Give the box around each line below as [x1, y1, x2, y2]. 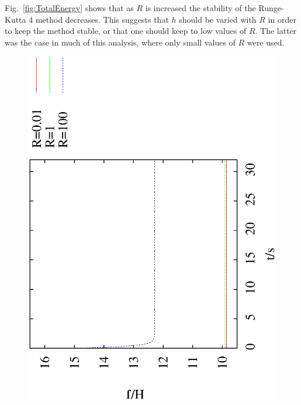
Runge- [258, 2, 284, 13]
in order [268, 13, 296, 25]
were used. [247, 36, 285, 48]
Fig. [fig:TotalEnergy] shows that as [5, 2, 134, 13]
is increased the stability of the [145, 2, 256, 13]
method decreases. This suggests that [35, 13, 169, 25]
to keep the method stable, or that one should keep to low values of [5, 25, 247, 37]
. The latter [255, 25, 297, 37]
